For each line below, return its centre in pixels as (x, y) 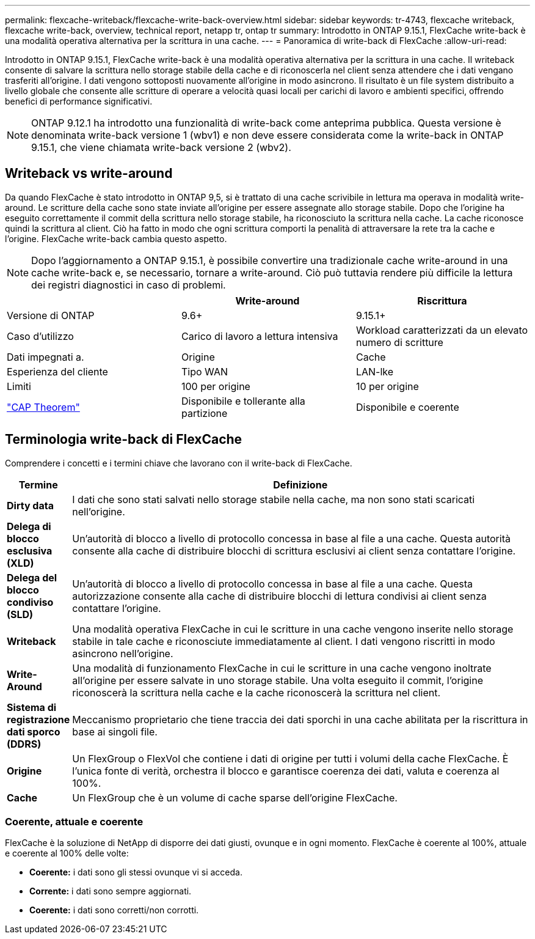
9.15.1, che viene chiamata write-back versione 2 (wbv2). (161, 147)
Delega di (29, 526)
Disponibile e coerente (407, 407)
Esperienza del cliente (57, 371)
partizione (204, 413)
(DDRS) (24, 744)
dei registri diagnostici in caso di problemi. (129, 285)
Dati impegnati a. (45, 357)
